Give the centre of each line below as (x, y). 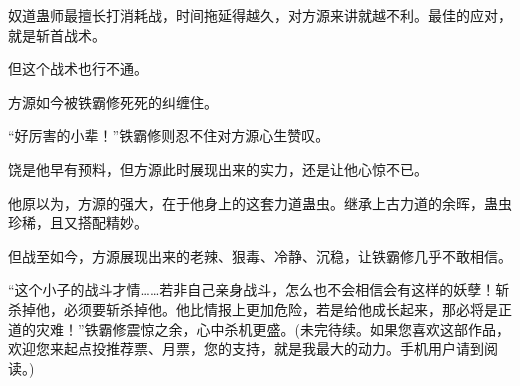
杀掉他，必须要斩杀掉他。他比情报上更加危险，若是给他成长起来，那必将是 (253, 308)
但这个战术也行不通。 (78, 68)
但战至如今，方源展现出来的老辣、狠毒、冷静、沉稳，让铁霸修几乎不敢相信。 (260, 255)
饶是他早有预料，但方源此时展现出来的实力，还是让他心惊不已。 (218, 168)
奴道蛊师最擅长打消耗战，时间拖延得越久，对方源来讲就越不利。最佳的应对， (260, 15)
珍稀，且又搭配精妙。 (78, 222)
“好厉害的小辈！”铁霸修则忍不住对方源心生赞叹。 (169, 135)
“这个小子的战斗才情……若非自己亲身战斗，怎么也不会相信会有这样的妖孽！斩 (259, 289)
